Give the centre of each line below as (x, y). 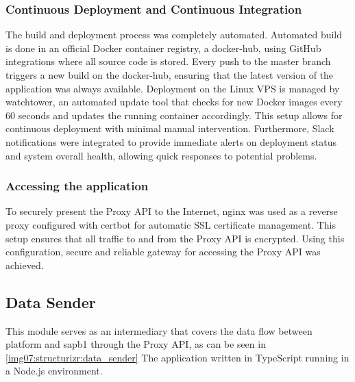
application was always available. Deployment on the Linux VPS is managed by (173, 88)
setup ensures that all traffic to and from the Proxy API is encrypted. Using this (175, 238)
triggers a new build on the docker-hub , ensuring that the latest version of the (170, 75)
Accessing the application (77, 186)
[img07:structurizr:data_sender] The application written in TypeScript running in (177, 357)
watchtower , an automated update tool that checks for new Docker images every (174, 102)
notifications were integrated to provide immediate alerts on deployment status (171, 141)
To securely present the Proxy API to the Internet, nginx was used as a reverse (172, 211)
